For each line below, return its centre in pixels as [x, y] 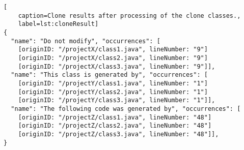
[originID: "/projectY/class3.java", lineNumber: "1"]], [117, 100]
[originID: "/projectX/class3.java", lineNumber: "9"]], [117, 66]
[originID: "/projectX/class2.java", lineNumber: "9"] [113, 58]
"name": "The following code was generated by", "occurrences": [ [126, 109]
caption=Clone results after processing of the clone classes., [129, 16]
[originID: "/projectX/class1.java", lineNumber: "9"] [113, 50]
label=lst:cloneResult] [58, 24]
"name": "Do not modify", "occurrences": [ [86, 41]
